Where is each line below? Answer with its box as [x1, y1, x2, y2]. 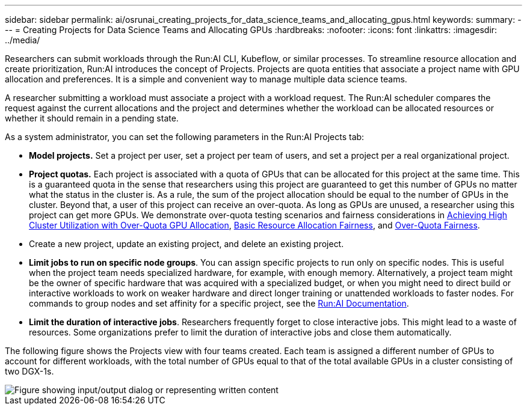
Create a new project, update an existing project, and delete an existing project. [29, 239, 344, 249]
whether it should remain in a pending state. [5, 113, 179, 123]
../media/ [5, 35, 40, 45]
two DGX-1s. [5, 366, 54, 376]
